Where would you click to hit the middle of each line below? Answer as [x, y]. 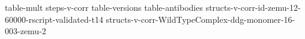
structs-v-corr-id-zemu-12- [253, 7]
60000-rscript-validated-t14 [54, 19]
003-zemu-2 [26, 31]
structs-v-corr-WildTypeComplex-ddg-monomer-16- [201, 19]
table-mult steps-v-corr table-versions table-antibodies [104, 7]
